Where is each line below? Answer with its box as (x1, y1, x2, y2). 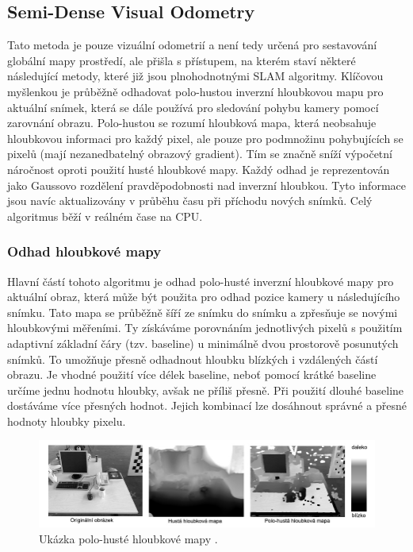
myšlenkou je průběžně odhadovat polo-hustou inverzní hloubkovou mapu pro (7, 83, 384, 99)
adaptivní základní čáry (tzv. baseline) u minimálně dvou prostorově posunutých (7, 334, 399, 351)
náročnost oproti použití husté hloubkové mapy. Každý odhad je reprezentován (7, 160, 390, 177)
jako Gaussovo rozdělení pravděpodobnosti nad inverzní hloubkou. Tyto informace (7, 176, 406, 193)
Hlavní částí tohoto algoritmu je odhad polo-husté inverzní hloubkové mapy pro (7, 272, 394, 289)
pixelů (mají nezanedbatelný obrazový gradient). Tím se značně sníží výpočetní (7, 145, 392, 162)
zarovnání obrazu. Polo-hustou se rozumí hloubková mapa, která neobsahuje (7, 114, 377, 131)
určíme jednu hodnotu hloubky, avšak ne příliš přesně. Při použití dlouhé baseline (7, 381, 404, 398)
